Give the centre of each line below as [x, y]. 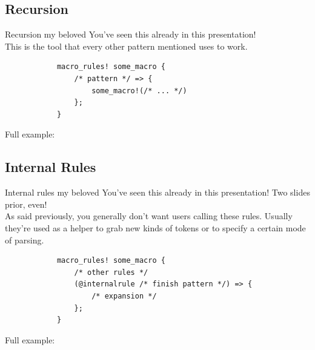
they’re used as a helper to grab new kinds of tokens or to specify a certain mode [155, 227]
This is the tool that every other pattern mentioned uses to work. [126, 46]
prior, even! [26, 204]
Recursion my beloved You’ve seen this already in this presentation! [131, 34]
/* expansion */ [124, 296]
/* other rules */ [111, 272]
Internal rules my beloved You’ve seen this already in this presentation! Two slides [157, 192]
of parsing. [25, 239]
